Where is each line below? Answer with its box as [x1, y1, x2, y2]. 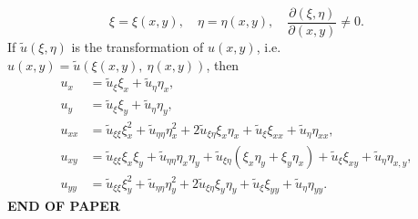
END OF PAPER [7, 196, 120, 215]
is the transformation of [71, 37, 204, 57]
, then [206, 55, 240, 74]
